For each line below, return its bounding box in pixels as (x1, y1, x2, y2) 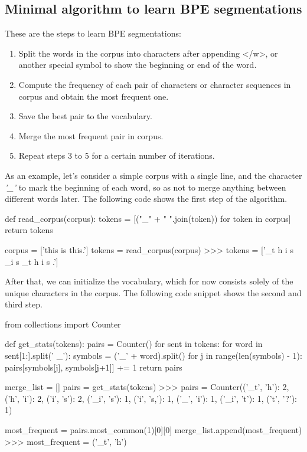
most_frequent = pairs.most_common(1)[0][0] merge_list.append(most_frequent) (5, 424, 302, 436)
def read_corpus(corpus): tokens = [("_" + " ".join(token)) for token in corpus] (5, 212, 291, 224)
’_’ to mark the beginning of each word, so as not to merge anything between (5, 181, 286, 193)
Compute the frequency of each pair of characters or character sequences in (18, 78, 291, 90)
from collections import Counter (5, 317, 121, 330)
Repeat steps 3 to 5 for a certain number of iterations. (18, 149, 215, 162)
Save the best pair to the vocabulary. (18, 110, 152, 122)
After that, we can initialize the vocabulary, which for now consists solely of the (5, 275, 293, 287)
